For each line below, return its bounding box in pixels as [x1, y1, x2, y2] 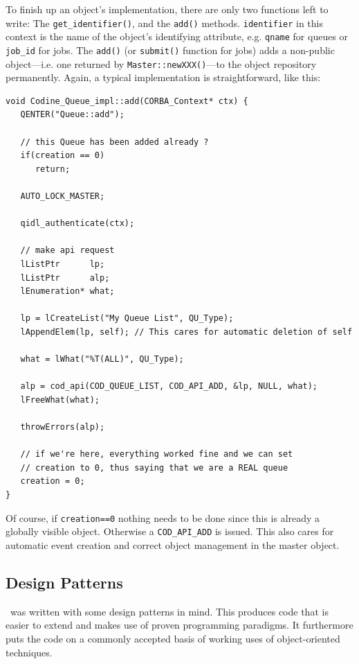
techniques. [6, 645, 53, 659]
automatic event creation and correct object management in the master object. [6, 537, 340, 552]
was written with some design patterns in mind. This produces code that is [10, 604, 329, 618]
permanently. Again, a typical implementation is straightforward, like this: [6, 70, 321, 85]
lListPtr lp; [20, 259, 105, 269]
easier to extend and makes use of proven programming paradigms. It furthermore [6, 618, 353, 632]
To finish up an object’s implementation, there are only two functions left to [6, 2, 329, 16]
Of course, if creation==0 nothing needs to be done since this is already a [6, 510, 320, 525]
